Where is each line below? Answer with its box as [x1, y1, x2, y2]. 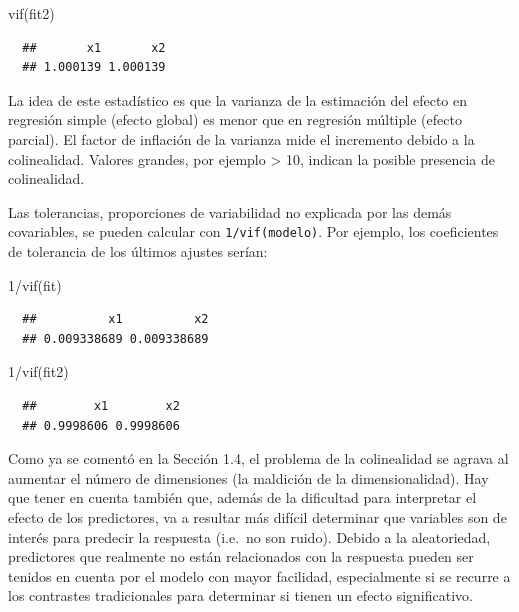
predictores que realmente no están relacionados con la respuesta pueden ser [8, 546, 474, 567]
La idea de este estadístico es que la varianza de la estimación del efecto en [8, 89, 468, 110]
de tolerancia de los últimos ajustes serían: [8, 241, 268, 261]
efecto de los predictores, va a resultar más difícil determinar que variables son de [8, 506, 507, 527]
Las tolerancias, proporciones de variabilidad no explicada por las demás [8, 201, 452, 222]
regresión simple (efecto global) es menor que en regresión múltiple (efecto [8, 109, 462, 130]
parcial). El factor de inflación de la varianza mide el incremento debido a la [8, 128, 475, 149]
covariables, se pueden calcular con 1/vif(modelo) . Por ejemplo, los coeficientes [8, 221, 499, 242]
